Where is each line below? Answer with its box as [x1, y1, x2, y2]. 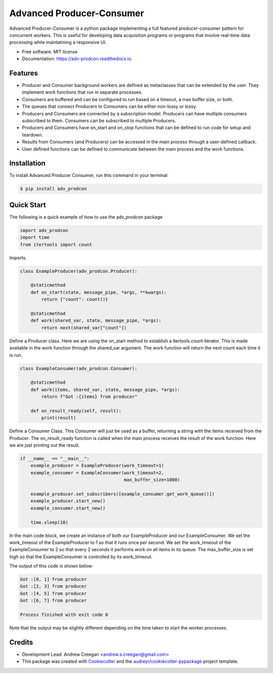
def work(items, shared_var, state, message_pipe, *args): [30, 387, 180, 392]
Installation [9, 159, 45, 168]
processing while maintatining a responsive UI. [9, 39, 107, 46]
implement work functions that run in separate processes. [22, 89, 143, 96]
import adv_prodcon [20, 228, 68, 233]
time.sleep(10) [30, 519, 68, 525]
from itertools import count [20, 242, 93, 247]
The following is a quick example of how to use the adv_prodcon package [9, 214, 163, 220]
